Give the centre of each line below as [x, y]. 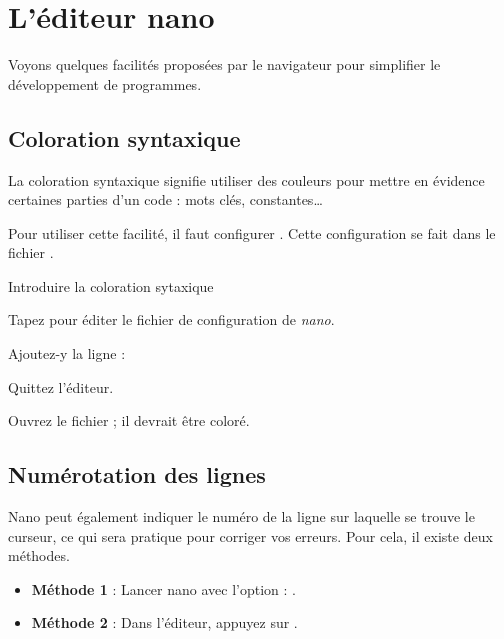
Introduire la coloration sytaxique [111, 285]
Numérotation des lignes [137, 474]
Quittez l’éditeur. [61, 386]
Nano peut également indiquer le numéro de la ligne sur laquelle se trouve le [241, 516]
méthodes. [39, 555]
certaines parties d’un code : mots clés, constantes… [165, 199]
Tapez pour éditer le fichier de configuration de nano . [171, 319]
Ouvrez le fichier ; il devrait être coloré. [129, 420]
